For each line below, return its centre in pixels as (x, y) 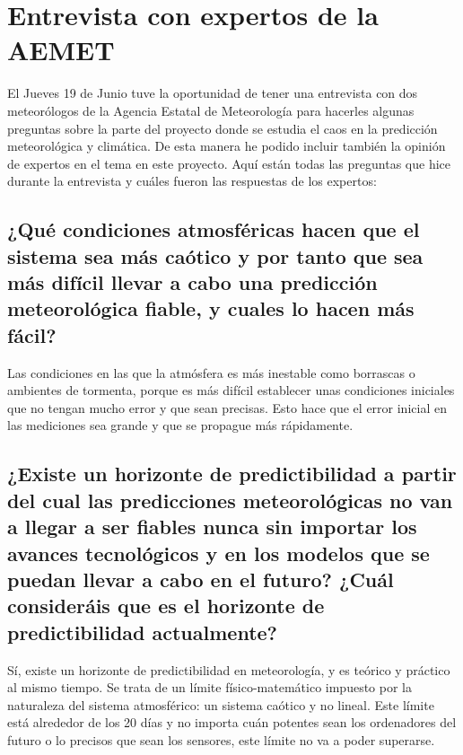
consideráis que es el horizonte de (166, 606)
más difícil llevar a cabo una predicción (192, 282)
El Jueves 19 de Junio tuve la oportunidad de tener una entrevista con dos (213, 93)
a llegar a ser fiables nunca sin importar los (212, 527)
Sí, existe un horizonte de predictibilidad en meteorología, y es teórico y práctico (229, 669)
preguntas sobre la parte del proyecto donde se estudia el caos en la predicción (223, 128)
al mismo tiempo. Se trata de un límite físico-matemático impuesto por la (210, 687)
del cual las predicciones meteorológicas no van (230, 500)
